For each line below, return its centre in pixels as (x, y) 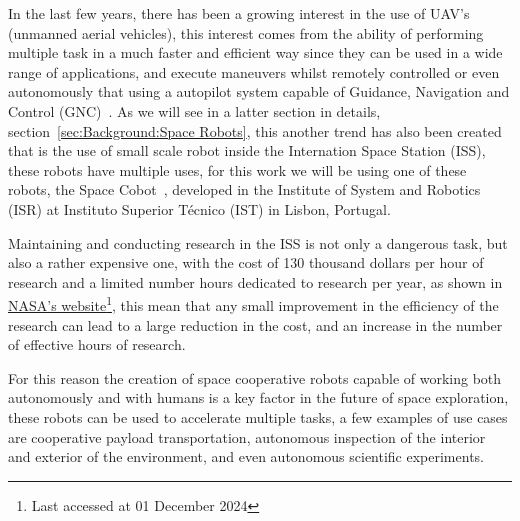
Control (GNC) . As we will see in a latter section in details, (194, 110)
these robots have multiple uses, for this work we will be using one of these (237, 169)
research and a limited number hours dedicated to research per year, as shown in (255, 281)
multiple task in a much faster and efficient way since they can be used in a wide (255, 52)
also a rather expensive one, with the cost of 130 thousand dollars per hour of (246, 262)
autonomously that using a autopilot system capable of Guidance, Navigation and (259, 91)
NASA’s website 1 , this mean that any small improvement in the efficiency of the (253, 303)
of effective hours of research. (97, 344)
